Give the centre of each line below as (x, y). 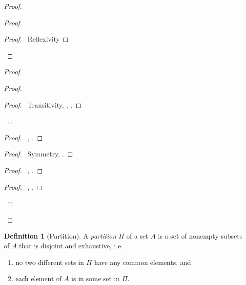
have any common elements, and (143, 262)
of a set (137, 236)
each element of (39, 278)
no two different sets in (50, 262)
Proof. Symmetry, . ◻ (39, 154)
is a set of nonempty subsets (200, 236)
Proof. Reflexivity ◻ (36, 39)
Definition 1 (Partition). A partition (60, 236)
